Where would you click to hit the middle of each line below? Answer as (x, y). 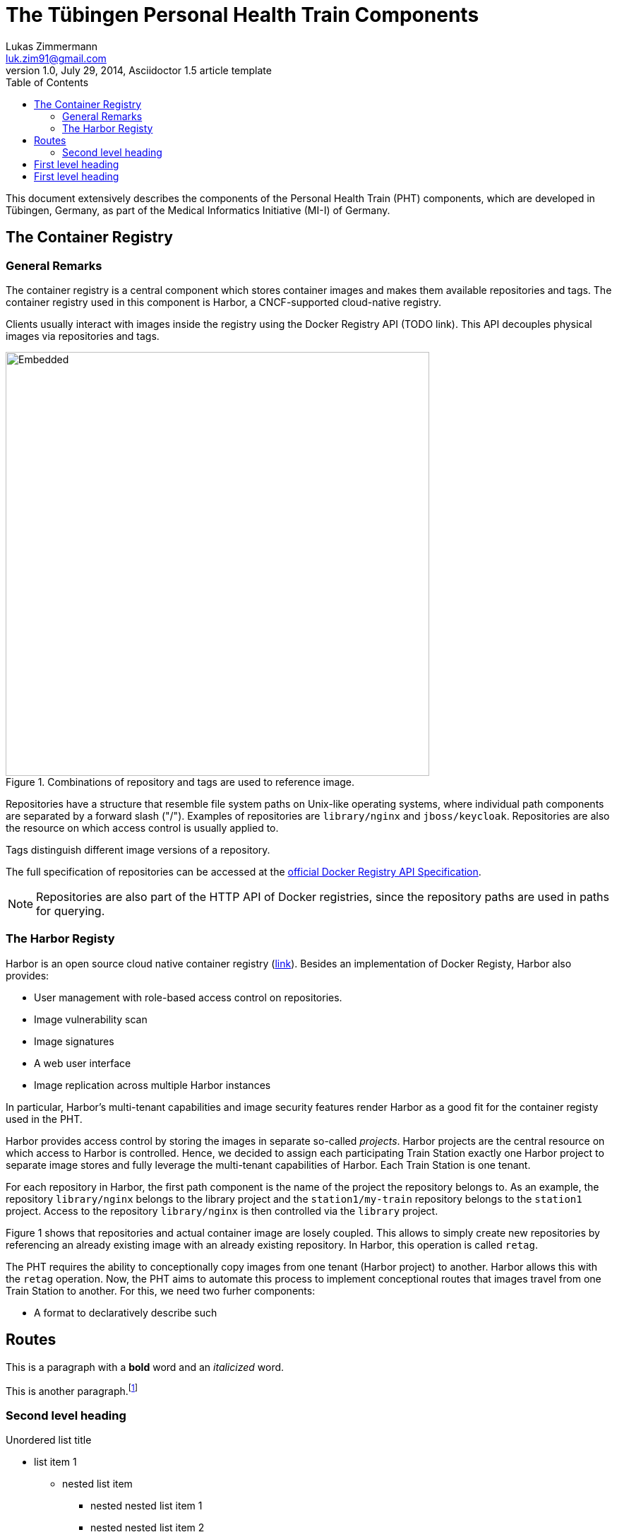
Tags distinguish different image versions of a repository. (138, 849)
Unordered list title (49, 1439)
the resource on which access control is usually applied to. (142, 828)
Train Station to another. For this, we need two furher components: (161, 1290)
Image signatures (74, 1041)
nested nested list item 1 (146, 1505)
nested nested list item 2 (148, 1527)
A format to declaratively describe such (126, 1312)
